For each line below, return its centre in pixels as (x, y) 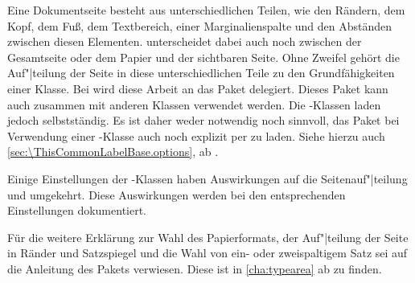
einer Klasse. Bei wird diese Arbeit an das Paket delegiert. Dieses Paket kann (198, 88)
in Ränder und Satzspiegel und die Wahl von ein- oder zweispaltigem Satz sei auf (207, 253)
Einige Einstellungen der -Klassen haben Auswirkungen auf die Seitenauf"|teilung (207, 178)
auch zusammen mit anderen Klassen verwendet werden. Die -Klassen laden (194, 104)
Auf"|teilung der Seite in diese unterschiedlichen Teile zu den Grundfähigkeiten (201, 73)
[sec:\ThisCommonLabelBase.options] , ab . (113, 152)
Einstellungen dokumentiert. (77, 210)
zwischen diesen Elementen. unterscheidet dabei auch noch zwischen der (185, 41)
